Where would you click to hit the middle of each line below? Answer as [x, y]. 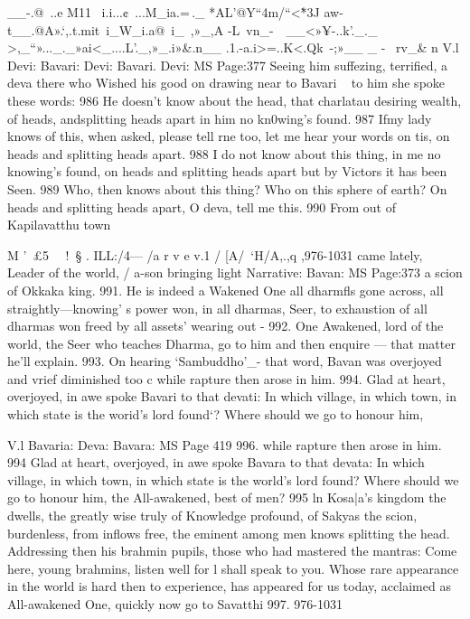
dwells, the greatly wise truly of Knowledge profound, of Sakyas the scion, [212, 516]
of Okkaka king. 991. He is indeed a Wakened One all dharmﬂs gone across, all [226, 290]
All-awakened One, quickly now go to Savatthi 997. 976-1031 [175, 604]
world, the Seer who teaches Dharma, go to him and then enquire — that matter [231, 343]
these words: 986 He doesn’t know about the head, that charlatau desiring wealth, [235, 100]
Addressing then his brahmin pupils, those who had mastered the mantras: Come [232, 551]
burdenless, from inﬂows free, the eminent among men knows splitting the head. [229, 533]
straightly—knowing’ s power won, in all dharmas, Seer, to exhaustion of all [217, 308]
